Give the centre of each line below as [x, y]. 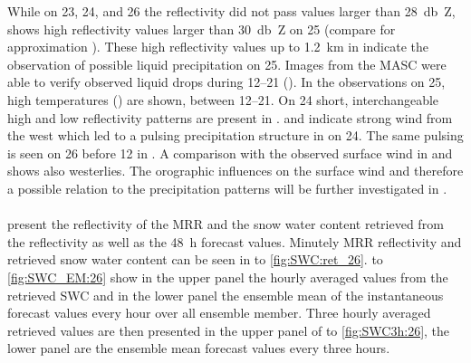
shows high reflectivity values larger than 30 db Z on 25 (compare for [202, 29]
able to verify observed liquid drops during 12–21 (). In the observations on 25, [226, 82]
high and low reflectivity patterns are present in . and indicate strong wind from [230, 117]
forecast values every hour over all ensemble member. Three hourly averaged [219, 313]
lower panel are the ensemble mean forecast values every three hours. [199, 348]
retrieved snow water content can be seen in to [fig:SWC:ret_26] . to [195, 259]
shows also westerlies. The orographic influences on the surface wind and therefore [235, 171]
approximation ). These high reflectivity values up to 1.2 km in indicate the [218, 47]
